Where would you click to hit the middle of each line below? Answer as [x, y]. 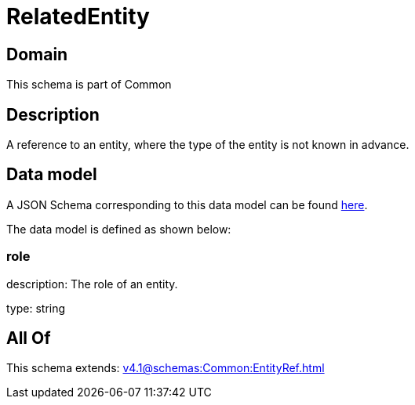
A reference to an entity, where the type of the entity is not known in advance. [208, 145]
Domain [37, 54]
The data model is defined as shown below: [119, 229]
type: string [36, 308]
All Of [29, 338]
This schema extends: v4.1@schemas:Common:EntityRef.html [166, 368]
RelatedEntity [78, 16]
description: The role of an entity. [92, 284]
